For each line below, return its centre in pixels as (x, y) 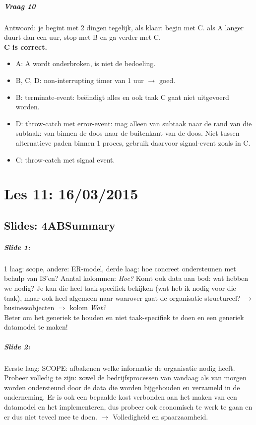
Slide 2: (17, 346)
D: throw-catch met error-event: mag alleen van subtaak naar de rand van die (134, 123)
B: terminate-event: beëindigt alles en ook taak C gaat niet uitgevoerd (122, 97)
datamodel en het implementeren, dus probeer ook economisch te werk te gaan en (128, 406)
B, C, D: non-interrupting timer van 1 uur (80, 80)
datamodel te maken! (36, 327)
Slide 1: (17, 247)
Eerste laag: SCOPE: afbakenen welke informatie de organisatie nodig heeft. (120, 368)
